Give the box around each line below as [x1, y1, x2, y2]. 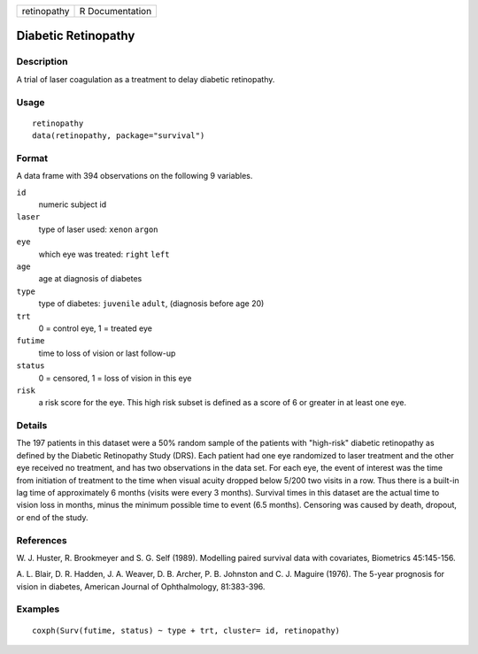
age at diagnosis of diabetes [38, 273, 143, 284]
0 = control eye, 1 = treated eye [38, 323, 152, 334]
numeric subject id [38, 199, 106, 210]
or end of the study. [16, 512, 89, 522]
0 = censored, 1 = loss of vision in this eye [38, 373, 192, 383]
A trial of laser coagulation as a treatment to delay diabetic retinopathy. [16, 73, 275, 84]
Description [16, 56, 68, 68]
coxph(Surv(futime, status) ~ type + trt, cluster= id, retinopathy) [32, 625, 341, 635]
